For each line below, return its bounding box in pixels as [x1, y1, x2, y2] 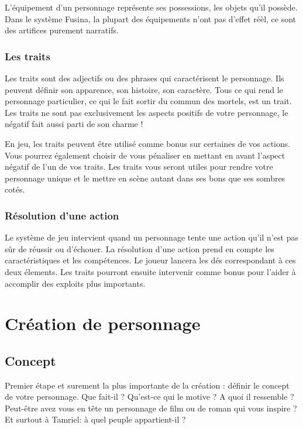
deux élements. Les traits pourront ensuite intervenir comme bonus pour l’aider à [5, 265, 296, 277]
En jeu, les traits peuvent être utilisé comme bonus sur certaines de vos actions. [5, 137, 291, 149]
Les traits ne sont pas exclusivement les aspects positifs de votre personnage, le [5, 106, 288, 118]
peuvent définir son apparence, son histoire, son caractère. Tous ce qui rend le [5, 83, 283, 95]
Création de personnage [5, 311, 201, 335]
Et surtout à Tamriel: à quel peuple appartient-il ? [5, 413, 186, 425]
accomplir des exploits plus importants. [5, 277, 146, 289]
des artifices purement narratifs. [5, 24, 119, 36]
